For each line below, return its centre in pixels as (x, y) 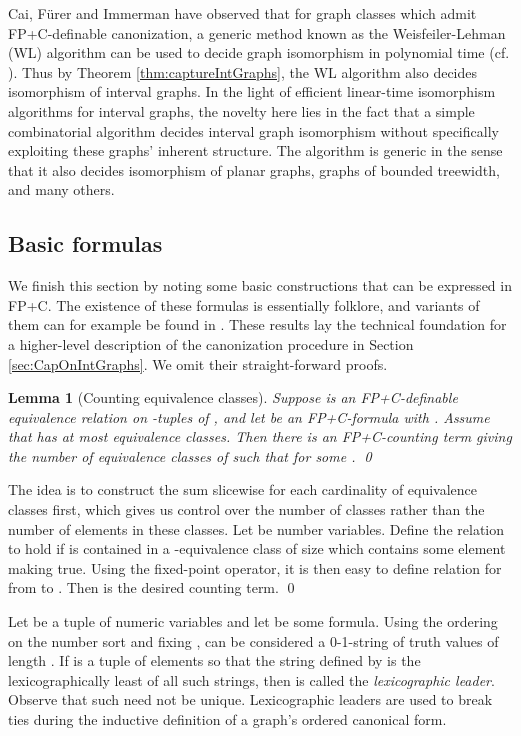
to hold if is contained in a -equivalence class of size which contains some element (257, 548)
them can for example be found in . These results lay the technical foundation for (257, 324)
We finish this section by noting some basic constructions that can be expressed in (260, 285)
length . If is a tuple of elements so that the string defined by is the (214, 660)
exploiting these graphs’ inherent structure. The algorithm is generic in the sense (255, 150)
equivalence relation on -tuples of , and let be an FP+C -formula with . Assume (249, 416)
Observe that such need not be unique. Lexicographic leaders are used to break (250, 699)
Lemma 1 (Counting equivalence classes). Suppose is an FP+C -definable (233, 397)
